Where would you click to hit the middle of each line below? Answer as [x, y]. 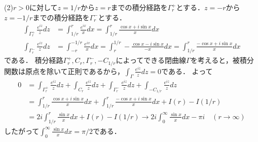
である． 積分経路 [34, 60]
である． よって [187, 71]
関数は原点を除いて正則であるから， [64, 71]
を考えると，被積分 [222, 60]
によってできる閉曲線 [151, 60]
